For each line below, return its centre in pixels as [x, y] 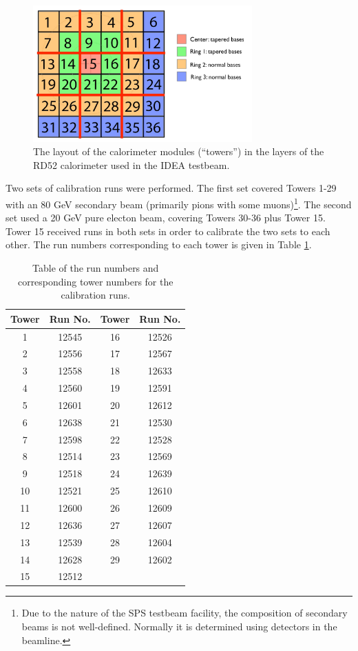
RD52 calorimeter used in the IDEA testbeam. [131, 164]
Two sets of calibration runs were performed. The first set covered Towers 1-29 [171, 188]
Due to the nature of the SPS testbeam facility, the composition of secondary [185, 613]
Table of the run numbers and [96, 267]
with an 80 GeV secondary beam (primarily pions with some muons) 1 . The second [179, 203]
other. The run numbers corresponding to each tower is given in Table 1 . [159, 244]
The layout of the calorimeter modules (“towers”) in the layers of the [179, 151]
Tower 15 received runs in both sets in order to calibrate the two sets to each [168, 231]
